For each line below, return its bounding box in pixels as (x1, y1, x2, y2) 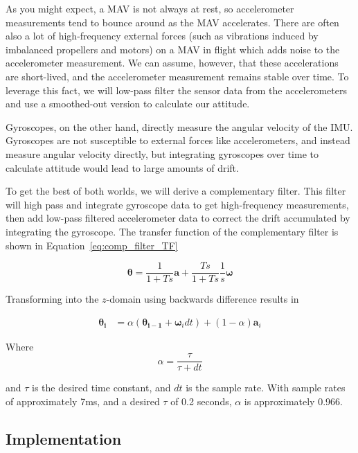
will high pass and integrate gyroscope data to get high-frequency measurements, (6, 197, 349, 211)
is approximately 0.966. (244, 394, 343, 409)
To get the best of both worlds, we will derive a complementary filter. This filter (6, 184, 346, 198)
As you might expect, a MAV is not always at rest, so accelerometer (6, 1, 294, 15)
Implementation (6, 428, 122, 450)
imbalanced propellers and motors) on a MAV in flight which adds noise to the (6, 42, 340, 56)
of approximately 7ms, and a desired (6, 394, 160, 409)
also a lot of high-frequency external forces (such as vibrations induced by (6, 28, 319, 43)
